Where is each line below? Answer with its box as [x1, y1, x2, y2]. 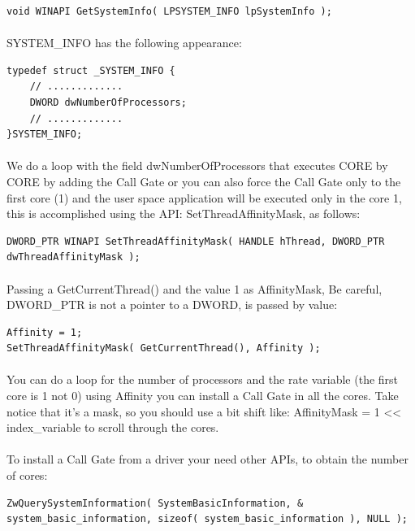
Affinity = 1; [6, 326, 83, 338]
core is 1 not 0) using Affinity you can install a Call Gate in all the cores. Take [6, 387, 399, 404]
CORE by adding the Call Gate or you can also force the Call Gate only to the [6, 172, 401, 189]
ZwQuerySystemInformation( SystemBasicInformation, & [6, 497, 304, 509]
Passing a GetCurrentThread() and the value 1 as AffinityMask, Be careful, [6, 280, 383, 297]
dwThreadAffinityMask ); [6, 251, 140, 263]
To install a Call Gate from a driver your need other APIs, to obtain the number [6, 450, 409, 468]
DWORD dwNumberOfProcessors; [29, 96, 187, 108]
